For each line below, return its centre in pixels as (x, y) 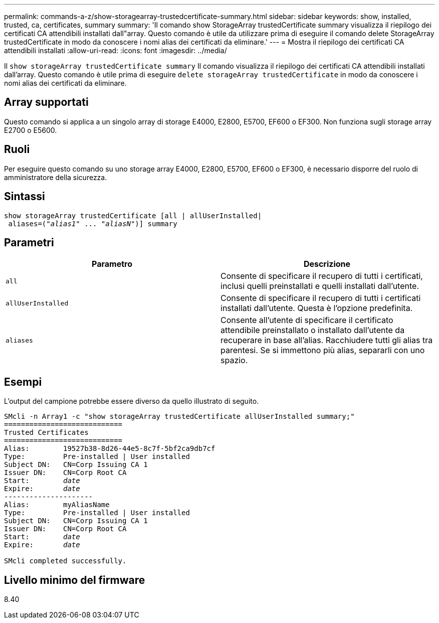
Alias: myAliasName (57, 505)
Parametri (29, 242)
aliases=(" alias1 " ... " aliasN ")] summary (93, 223)
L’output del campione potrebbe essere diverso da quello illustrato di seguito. (132, 401)
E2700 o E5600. (31, 130)
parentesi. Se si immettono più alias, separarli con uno (323, 350)
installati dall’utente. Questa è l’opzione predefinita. (317, 308)
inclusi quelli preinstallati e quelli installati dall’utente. (320, 286)
